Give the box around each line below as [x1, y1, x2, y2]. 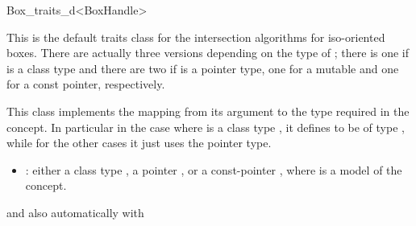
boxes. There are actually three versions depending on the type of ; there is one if [6, 44, 410, 61]
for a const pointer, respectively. [6, 76, 165, 92]
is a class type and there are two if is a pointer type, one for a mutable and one [6, 60, 399, 76]
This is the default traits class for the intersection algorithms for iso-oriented [6, 28, 385, 45]
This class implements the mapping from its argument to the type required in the [6, 102, 410, 119]
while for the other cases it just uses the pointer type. [6, 134, 272, 151]
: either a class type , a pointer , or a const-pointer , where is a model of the [25, 161, 402, 178]
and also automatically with [6, 203, 144, 220]
